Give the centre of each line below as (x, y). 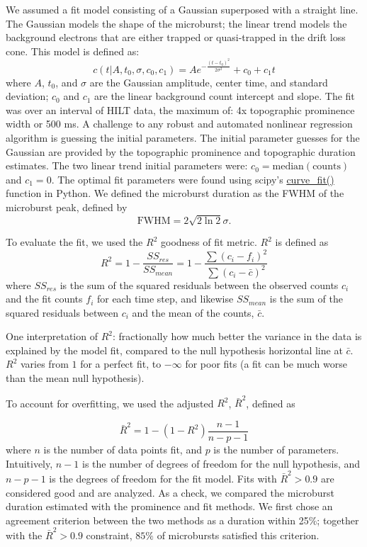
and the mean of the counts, (193, 312)
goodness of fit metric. (209, 242)
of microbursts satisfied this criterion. (238, 535)
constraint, (109, 535)
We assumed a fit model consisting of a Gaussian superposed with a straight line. (182, 9)
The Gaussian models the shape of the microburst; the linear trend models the (176, 23)
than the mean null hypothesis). (75, 378)
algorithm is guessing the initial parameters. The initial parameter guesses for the (183, 137)
